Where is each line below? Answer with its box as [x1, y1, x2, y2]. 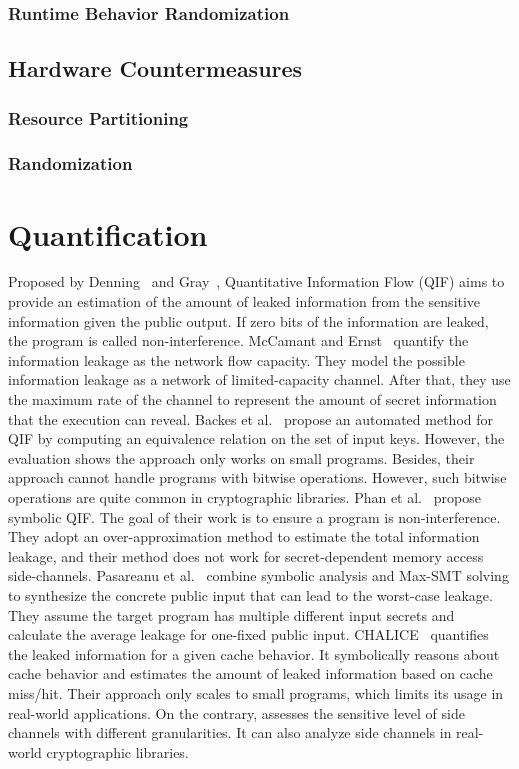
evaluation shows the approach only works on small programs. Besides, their [8, 447, 475, 468]
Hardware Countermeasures [8, 53, 303, 84]
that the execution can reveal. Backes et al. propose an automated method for [8, 408, 493, 429]
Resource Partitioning [8, 105, 189, 130]
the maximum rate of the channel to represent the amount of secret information [8, 389, 497, 409]
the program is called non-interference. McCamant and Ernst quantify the [8, 330, 469, 351]
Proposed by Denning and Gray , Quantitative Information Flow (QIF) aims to [8, 271, 505, 292]
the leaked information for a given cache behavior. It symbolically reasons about [8, 643, 500, 664]
